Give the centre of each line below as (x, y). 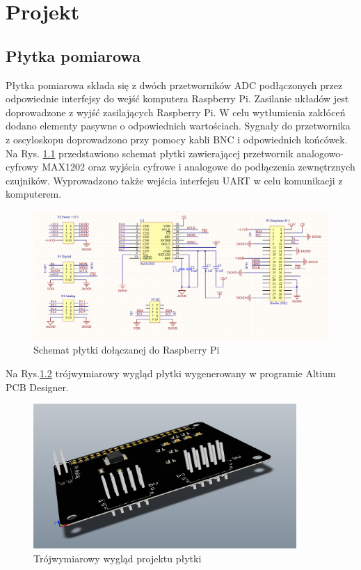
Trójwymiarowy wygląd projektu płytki (118, 558)
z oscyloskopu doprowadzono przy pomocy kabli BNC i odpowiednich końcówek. (177, 139)
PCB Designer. (37, 387)
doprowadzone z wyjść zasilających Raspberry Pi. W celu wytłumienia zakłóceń (176, 112)
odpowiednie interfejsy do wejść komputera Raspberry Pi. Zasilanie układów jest (177, 98)
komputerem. (34, 194)
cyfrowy (22, 167)
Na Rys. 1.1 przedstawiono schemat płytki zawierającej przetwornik (150, 153)
